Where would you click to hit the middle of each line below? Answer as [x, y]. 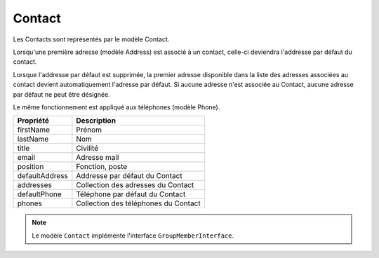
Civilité [87, 149]
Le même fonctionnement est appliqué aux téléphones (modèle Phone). [117, 107]
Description [96, 121]
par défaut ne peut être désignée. [61, 94]
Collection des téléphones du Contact [138, 203]
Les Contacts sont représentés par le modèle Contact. [91, 39]
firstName [34, 130]
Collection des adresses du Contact [135, 185]
